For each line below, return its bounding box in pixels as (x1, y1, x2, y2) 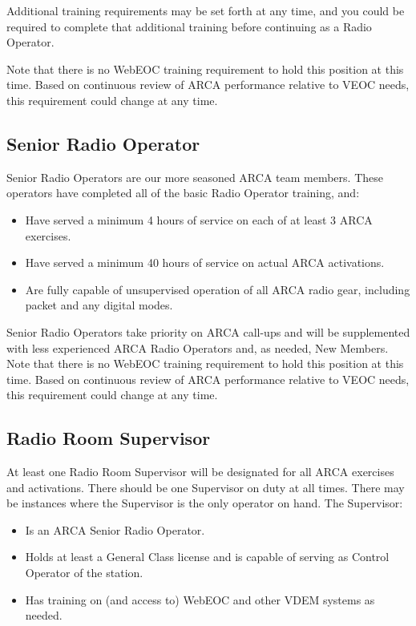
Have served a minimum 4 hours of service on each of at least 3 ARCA (25, 211, 373, 228)
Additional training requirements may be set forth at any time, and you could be (6, 2, 405, 18)
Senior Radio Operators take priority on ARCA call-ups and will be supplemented (6, 323, 410, 340)
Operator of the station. (25, 564, 143, 581)
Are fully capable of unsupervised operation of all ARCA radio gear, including (25, 281, 410, 297)
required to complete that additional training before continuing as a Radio (6, 18, 372, 34)
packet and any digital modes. (25, 297, 173, 313)
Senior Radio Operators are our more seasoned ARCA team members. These (6, 168, 383, 185)
